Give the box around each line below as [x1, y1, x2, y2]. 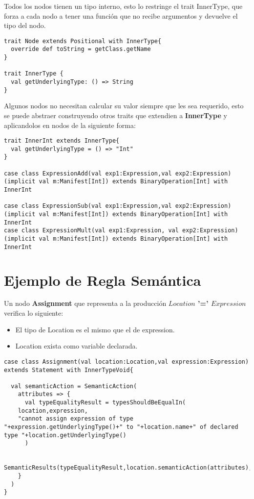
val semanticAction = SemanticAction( [11, 382, 137, 390]
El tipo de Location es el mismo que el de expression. [15, 324, 175, 334]
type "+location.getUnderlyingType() [4, 431, 127, 439]
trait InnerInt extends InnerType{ [4, 137, 120, 145]
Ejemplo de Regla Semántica [4, 270, 201, 290]
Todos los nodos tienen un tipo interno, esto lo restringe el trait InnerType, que [4, 1, 243, 11]
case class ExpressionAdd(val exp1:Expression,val [4, 170, 172, 177]
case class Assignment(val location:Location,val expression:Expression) [4, 358, 249, 365]
